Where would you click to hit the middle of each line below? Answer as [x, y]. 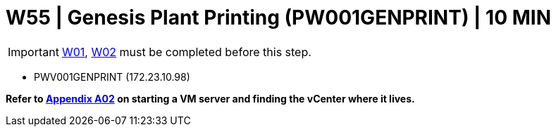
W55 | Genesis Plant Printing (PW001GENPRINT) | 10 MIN [278, 18]
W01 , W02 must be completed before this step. [186, 52]
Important [33, 52]
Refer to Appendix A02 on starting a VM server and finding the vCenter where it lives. [210, 98]
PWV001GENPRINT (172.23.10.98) [112, 77]
